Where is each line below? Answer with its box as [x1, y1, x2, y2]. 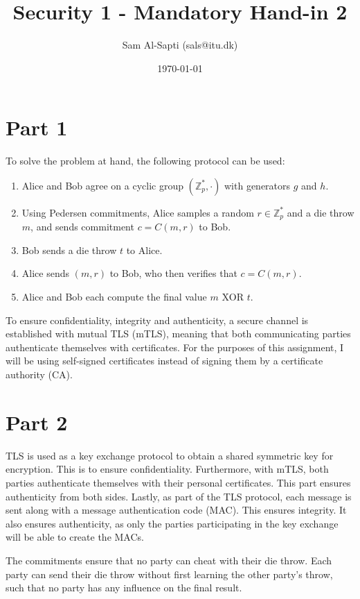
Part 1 [6, 113, 68, 142]
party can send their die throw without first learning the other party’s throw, [6, 566, 333, 581]
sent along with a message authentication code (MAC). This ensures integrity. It [6, 503, 347, 517]
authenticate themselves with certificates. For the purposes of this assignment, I [6, 339, 344, 354]
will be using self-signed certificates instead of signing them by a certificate [6, 353, 323, 368]
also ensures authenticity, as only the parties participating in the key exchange [6, 516, 339, 530]
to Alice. [126, 242, 163, 257]
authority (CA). [6, 367, 73, 382]
